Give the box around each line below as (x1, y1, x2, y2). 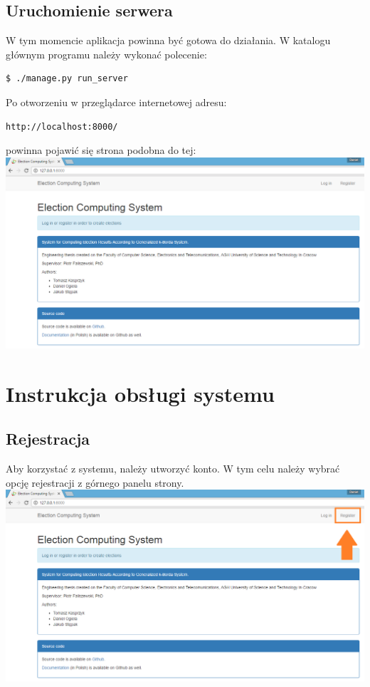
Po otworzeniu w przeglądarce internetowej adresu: (6, 94, 227, 109)
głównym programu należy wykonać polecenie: (6, 46, 207, 61)
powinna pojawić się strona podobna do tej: (6, 143, 196, 157)
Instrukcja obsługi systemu (6, 378, 275, 408)
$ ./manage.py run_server (6, 73, 128, 84)
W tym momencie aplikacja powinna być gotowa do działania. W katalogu (6, 33, 331, 48)
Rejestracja (6, 428, 90, 450)
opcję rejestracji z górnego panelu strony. (6, 475, 184, 490)
